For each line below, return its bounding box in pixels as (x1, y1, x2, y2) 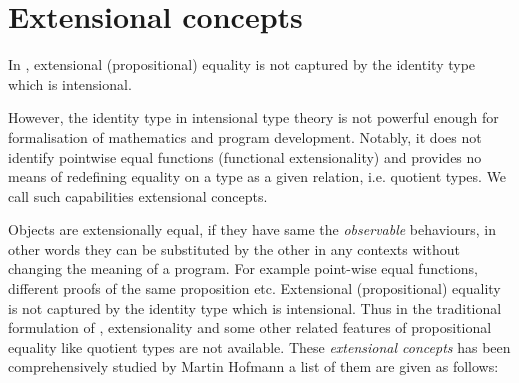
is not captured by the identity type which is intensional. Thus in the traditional (8, 297, 502, 318)
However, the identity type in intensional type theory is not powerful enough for (8, 107, 499, 128)
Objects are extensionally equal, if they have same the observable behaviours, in (8, 219, 496, 240)
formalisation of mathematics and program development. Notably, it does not (8, 126, 482, 147)
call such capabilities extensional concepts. (8, 185, 268, 206)
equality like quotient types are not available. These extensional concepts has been (8, 336, 511, 357)
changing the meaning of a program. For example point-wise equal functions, (8, 258, 478, 279)
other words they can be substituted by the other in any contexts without (8, 238, 460, 259)
